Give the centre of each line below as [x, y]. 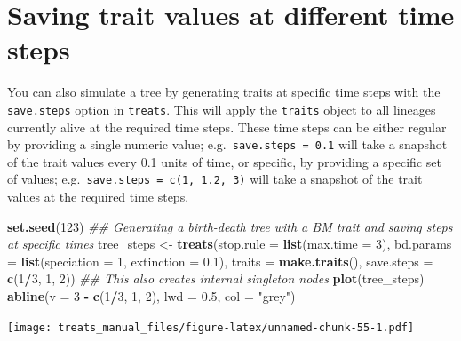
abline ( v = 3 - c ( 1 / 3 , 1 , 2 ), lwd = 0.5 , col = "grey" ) [151, 296]
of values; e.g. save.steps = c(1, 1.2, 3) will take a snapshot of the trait [215, 179]
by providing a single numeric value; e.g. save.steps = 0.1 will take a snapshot [227, 144]
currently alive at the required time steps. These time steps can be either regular [227, 127]
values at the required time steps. [98, 197]
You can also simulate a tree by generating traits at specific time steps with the [224, 92]
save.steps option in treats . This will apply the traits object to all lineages [222, 109]
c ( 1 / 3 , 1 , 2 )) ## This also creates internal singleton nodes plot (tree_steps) [216, 278]
